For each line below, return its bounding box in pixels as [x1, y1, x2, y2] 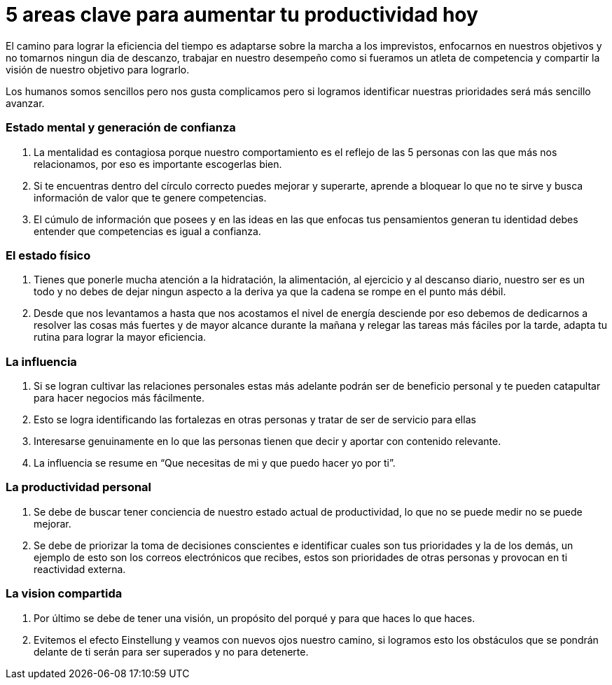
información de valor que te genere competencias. [34, 191, 267, 204]
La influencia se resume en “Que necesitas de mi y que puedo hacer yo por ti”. [34, 457, 396, 469]
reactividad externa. [34, 563, 126, 575]
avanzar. [6, 97, 45, 109]
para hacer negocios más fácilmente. [34, 392, 205, 404]
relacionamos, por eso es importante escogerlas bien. [34, 157, 282, 170]
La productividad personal [6, 480, 152, 495]
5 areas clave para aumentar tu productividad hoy [6, 3, 478, 27]
